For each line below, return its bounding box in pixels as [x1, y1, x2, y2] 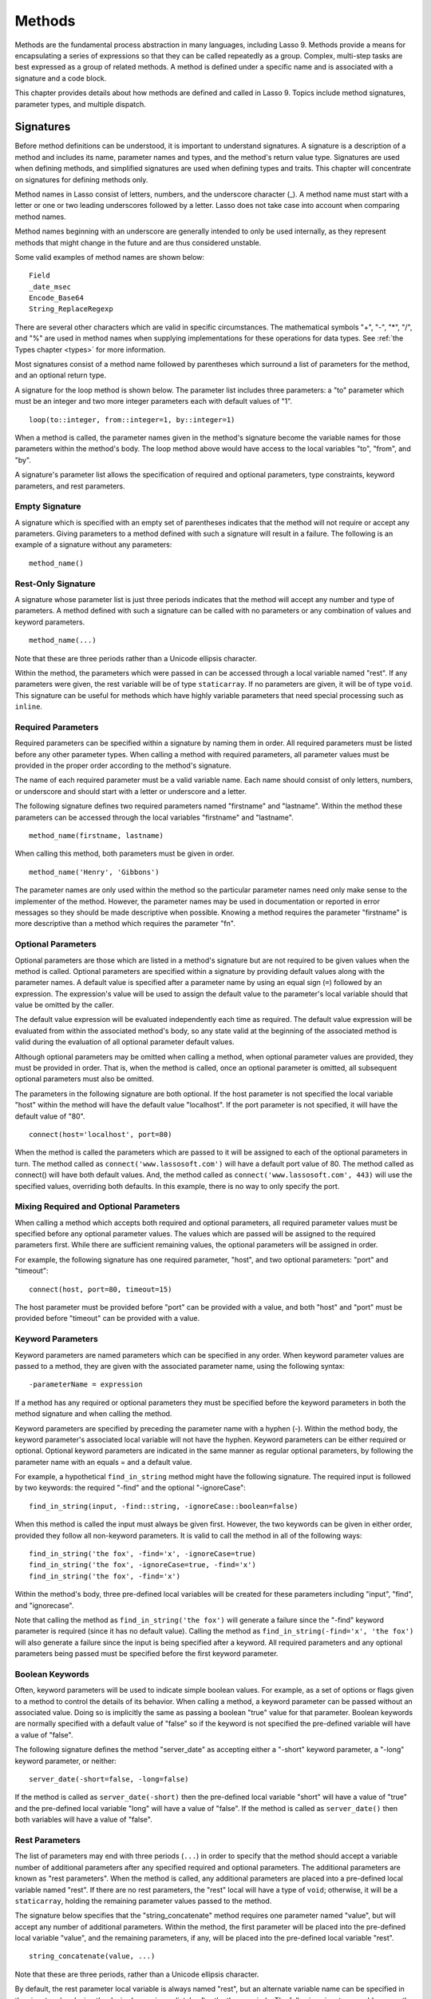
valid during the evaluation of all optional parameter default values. [14, 1037, 235, 1047]
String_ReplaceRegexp [29, 305, 113, 313]
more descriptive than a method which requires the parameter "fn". [14, 919, 235, 928]
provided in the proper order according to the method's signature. [14, 760, 231, 771]
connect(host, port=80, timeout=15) [29, 1284, 172, 1294]
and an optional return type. [14, 370, 107, 380]
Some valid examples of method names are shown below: [14, 252, 205, 261]
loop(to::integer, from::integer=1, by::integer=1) [29, 415, 235, 424]
